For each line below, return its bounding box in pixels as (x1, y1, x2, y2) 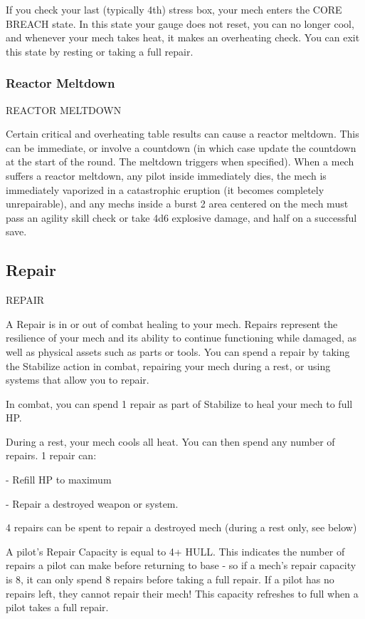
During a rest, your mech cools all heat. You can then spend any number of (6, 434, 335, 449)
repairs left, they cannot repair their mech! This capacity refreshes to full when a (6, 585, 359, 600)
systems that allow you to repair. (6, 372, 149, 387)
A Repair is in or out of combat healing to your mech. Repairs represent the (6, 316, 338, 331)
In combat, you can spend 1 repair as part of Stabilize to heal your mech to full (6, 396, 353, 411)
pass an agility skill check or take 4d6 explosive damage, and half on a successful (6, 210, 357, 225)
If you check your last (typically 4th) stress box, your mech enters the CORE (6, 2, 342, 16)
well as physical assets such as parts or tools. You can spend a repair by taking (6, 344, 350, 359)
